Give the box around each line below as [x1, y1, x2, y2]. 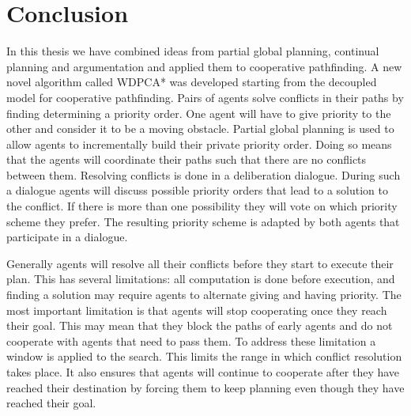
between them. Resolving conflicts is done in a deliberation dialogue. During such [6, 166, 401, 183]
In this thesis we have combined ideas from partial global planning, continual [6, 43, 379, 59]
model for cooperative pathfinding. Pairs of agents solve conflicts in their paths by [6, 89, 404, 105]
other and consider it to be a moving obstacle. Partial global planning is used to [6, 120, 394, 137]
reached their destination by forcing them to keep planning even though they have [6, 379, 405, 395]
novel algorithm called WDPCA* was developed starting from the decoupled [6, 74, 377, 90]
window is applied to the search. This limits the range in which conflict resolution [6, 348, 402, 365]
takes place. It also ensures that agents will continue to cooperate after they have [6, 364, 400, 380]
